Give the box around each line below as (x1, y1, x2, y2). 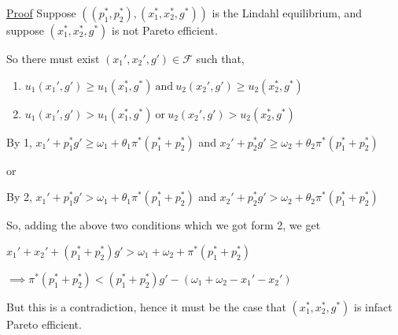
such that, (196, 50, 245, 66)
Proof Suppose (6, 5, 76, 20)
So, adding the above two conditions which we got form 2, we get (6, 217, 321, 233)
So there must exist (6, 50, 100, 66)
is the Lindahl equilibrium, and (212, 5, 363, 20)
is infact (354, 298, 392, 315)
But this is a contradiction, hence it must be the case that (6, 298, 286, 315)
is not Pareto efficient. (112, 22, 218, 38)
